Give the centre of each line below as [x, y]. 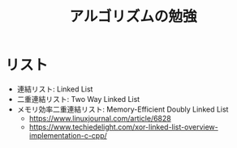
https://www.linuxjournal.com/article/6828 [100, 118]
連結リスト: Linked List [55, 89]
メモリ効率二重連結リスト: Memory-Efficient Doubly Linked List [123, 109]
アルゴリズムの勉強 [133, 17]
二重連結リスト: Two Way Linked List [78, 99]
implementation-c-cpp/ [68, 135]
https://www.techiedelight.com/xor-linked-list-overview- [123, 127]
